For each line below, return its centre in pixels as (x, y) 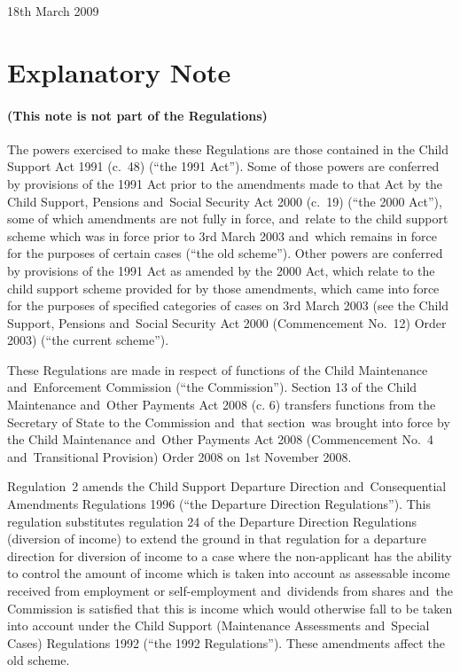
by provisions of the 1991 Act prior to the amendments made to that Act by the (225, 183)
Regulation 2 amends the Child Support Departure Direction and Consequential (227, 486)
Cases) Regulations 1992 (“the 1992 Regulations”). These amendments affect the (226, 642)
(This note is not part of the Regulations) (137, 115)
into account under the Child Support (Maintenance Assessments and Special (218, 625)
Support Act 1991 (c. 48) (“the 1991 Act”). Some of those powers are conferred (223, 166)
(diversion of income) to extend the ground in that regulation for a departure (217, 539)
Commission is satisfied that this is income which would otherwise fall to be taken (230, 608)
